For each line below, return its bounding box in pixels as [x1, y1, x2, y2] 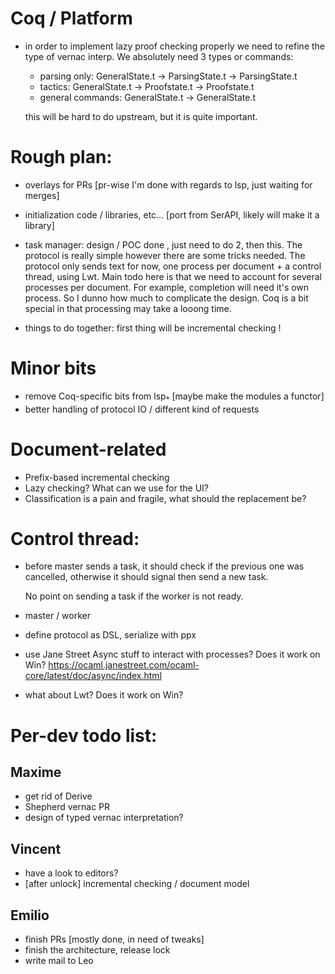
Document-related [10, 438, 167, 461]
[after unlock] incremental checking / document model [24, 878, 250, 890]
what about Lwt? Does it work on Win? [24, 689, 184, 701]
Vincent [10, 840, 62, 857]
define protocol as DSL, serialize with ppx [24, 629, 197, 641]
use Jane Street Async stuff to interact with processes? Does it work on [24, 648, 321, 661]
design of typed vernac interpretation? [24, 812, 184, 824]
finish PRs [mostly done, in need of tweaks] [24, 933, 205, 946]
